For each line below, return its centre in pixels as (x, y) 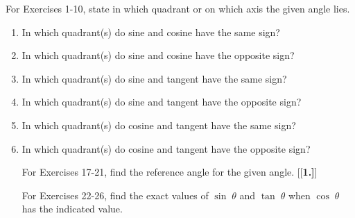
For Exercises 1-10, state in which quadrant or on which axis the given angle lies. (178, 8)
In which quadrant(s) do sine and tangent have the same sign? (154, 78)
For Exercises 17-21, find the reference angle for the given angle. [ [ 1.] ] (170, 172)
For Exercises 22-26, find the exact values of (115, 195)
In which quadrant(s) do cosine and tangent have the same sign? (159, 125)
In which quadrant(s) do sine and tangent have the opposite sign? (162, 102)
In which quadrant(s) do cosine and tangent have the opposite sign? (166, 148)
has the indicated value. (72, 209)
